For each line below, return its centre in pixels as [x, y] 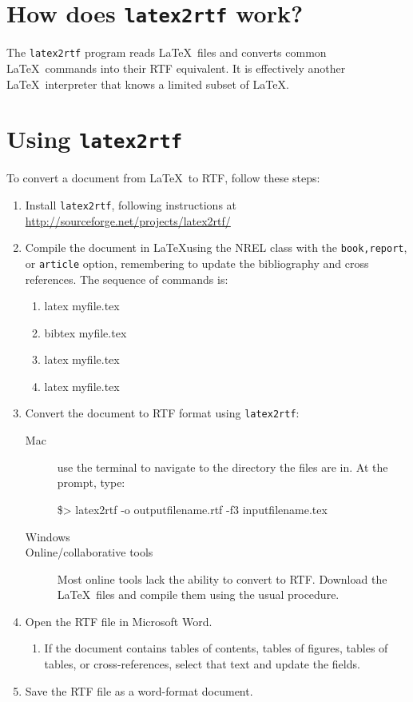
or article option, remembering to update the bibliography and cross [197, 263]
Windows [48, 536]
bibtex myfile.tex [85, 332]
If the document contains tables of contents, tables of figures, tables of [216, 648]
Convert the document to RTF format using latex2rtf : [162, 413]
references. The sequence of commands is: [127, 279]
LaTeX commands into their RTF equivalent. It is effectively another [176, 68]
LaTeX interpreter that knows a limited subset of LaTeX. [148, 84]
